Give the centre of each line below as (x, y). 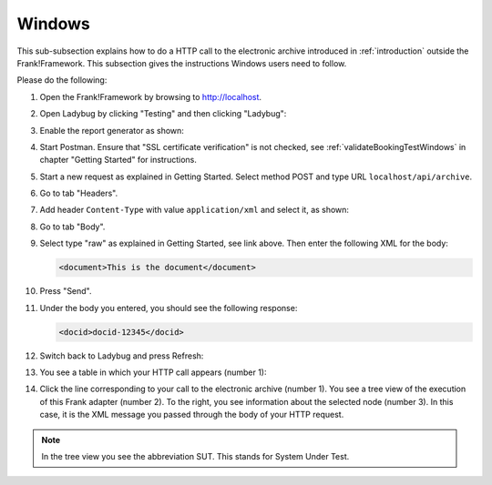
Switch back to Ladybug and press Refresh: (122, 356)
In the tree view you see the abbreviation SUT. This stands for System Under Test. (195, 456)
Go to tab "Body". (72, 227)
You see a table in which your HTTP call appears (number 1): (154, 372)
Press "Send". (66, 291)
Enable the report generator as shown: (112, 130)
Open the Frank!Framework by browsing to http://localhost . (151, 96)
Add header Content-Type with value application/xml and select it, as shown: (195, 210)
